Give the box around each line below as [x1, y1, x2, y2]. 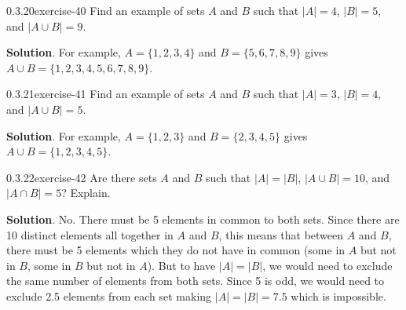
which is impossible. [291, 287, 386, 304]
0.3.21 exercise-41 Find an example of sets [6, 86, 205, 102]
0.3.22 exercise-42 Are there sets [6, 169, 157, 185]
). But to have [147, 257, 216, 273]
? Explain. [61, 184, 111, 201]
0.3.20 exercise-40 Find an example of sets [6, 2, 205, 18]
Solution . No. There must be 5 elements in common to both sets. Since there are [6, 210, 400, 227]
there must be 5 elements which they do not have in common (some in [6, 242, 346, 258]
